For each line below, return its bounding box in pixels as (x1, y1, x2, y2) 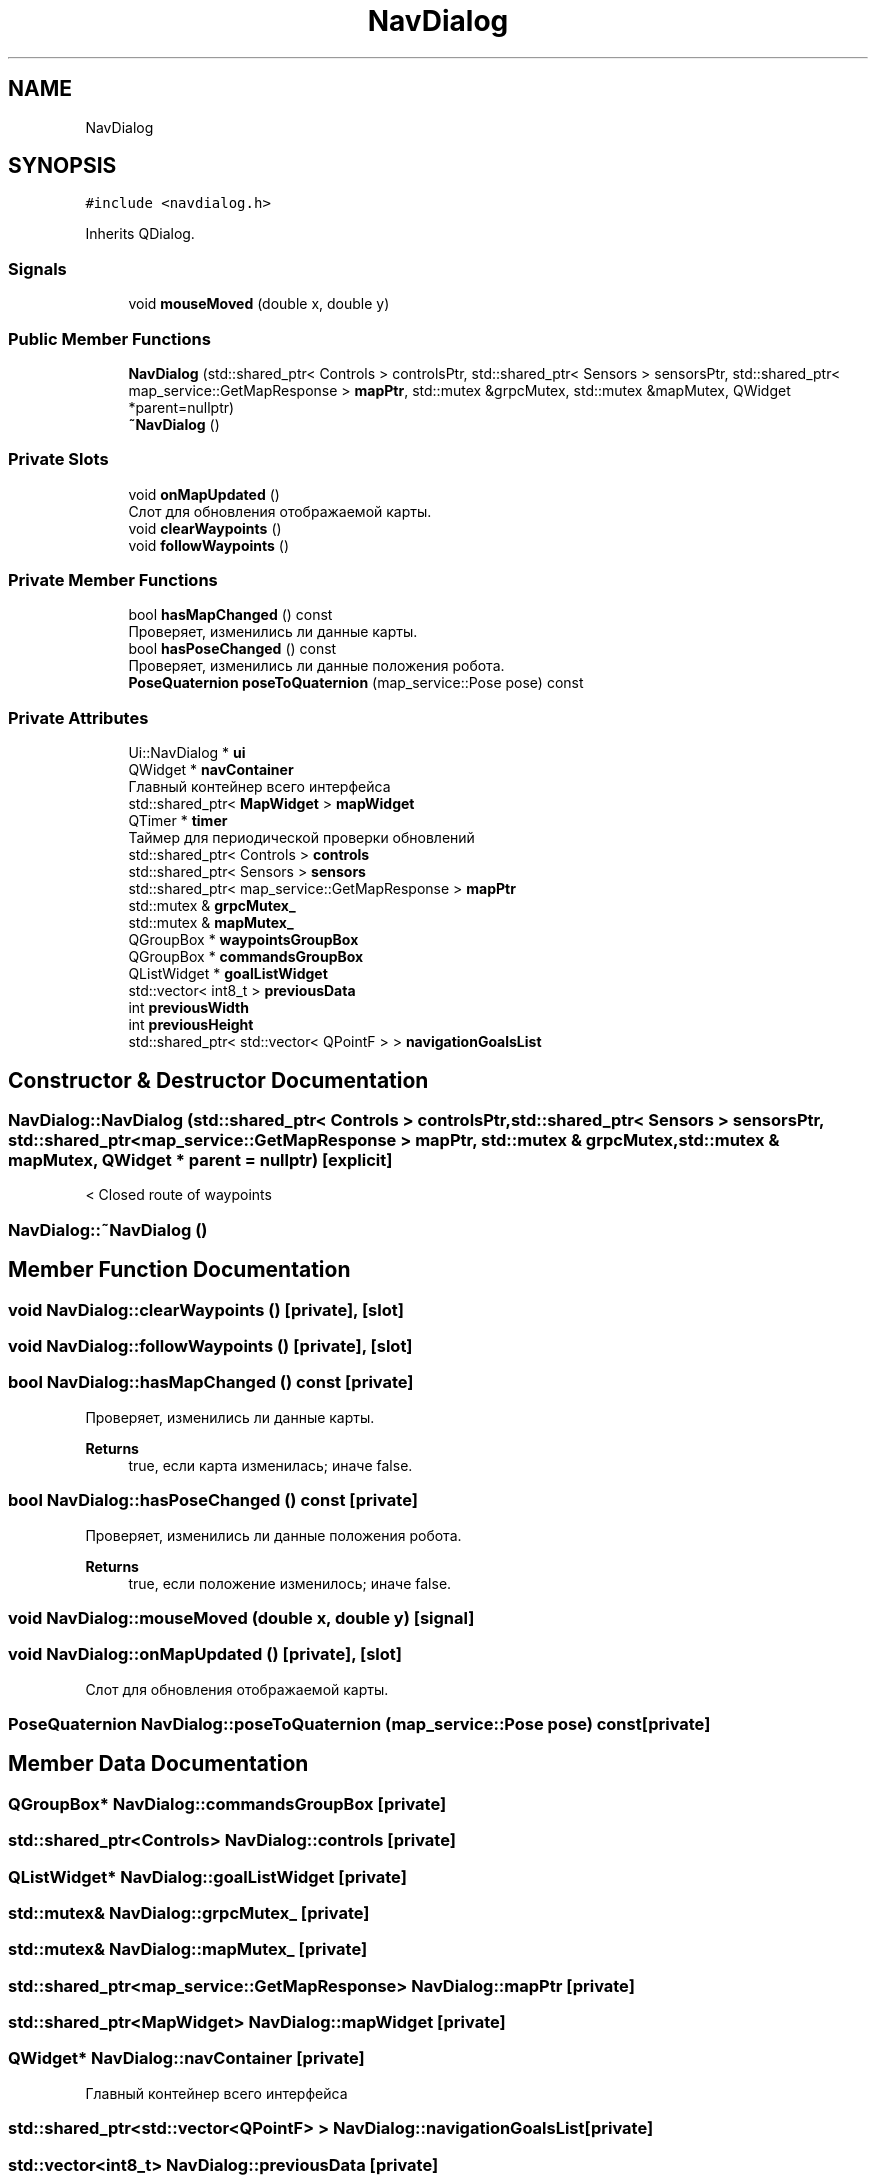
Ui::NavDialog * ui (128, 744, 246, 762)
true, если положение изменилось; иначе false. (128, 1574, 452, 1592)
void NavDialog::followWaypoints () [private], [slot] (8, 1336, 413, 1356)
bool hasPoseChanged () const (128, 640, 337, 658)
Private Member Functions (8, 570, 218, 591)
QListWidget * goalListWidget (128, 965, 328, 983)
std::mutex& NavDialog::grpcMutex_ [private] (8, 1902, 370, 1923)
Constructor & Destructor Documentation (8, 1067, 429, 1093)
